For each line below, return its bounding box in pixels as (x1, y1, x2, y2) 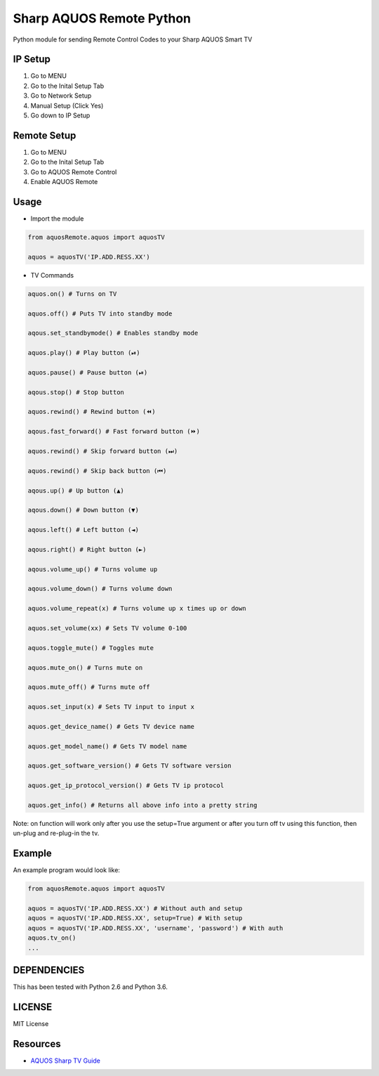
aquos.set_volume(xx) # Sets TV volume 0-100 (27, 624, 187, 633)
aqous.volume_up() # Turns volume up (27, 565, 158, 573)
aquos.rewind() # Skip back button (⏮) (27, 467, 167, 474)
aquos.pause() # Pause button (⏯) (27, 368, 148, 376)
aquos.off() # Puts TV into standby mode (27, 309, 173, 318)
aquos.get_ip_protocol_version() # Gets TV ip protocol (27, 782, 225, 790)
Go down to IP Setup (30, 111, 91, 119)
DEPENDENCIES (13, 964, 85, 976)
